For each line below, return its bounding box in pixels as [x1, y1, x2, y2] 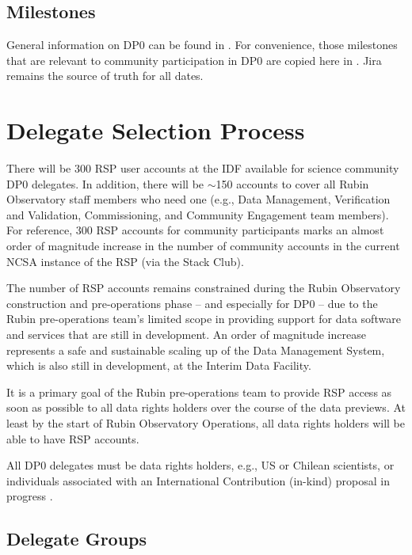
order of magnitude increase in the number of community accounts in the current [6, 238, 400, 254]
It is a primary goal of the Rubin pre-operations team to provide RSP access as [6, 383, 392, 400]
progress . [6, 488, 53, 504]
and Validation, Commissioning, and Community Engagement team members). [6, 206, 389, 222]
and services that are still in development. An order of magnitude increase [6, 326, 366, 343]
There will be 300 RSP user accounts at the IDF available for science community [6, 160, 399, 177]
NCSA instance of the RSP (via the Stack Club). [6, 253, 244, 269]
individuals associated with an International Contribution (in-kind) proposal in [6, 472, 390, 488]
